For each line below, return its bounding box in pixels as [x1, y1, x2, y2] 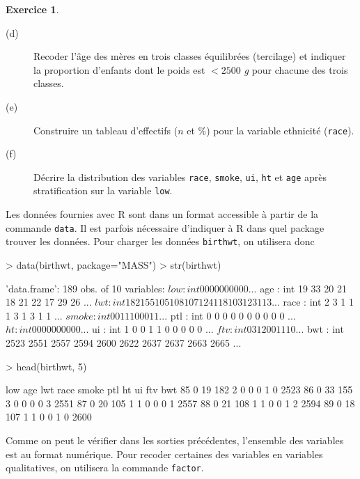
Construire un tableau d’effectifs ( [33, 123, 178, 137]
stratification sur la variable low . [33, 183, 173, 198]
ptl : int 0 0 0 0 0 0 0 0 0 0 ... [170, 308, 296, 322]
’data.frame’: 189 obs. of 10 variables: [6, 281, 165, 295]
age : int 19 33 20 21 [260, 281, 347, 295]
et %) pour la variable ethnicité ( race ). [187, 123, 354, 137]
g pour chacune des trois [244, 62, 348, 77]
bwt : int [306, 322, 344, 336]
